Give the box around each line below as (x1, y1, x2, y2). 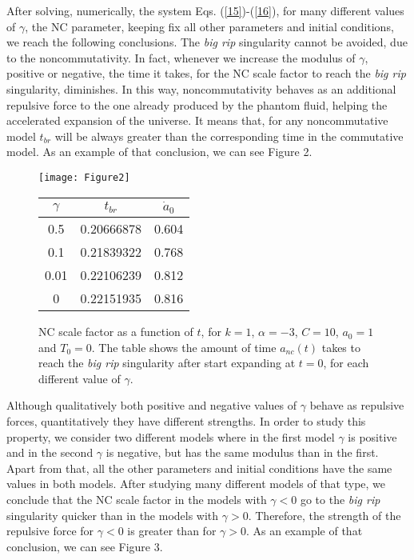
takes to (321, 338, 360, 355)
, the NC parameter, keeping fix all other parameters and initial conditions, (25, 18, 394, 34)
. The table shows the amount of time (91, 338, 277, 355)
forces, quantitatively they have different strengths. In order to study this (6, 413, 366, 430)
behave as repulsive (309, 397, 404, 414)
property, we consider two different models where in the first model (6, 428, 335, 445)
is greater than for (127, 522, 217, 539)
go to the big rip (300, 491, 380, 507)
